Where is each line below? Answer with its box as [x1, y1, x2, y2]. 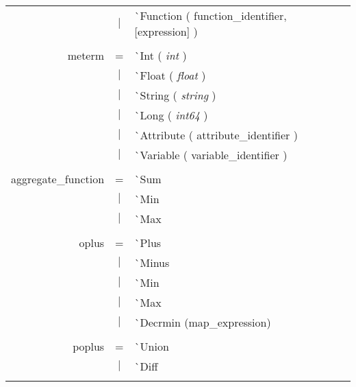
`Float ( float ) [134, 67, 206, 83]
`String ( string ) [134, 87, 216, 103]
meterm [67, 47, 105, 63]
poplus [73, 338, 105, 354]
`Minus [134, 255, 170, 270]
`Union [134, 338, 169, 354]
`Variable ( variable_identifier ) [134, 147, 288, 163]
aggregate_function [11, 171, 105, 187]
